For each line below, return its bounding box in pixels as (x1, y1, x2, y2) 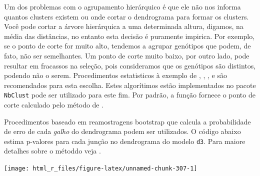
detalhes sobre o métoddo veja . (4, 145, 101, 156)
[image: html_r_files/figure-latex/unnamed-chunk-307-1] (4, 165, 197, 172)
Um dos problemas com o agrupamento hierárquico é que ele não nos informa (4, 1, 241, 11)
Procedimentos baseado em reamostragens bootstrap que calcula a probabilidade (4, 116, 251, 126)
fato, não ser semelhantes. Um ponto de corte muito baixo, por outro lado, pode (4, 50, 249, 60)
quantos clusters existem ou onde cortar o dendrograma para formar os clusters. (4, 11, 249, 21)
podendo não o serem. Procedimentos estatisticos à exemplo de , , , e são (4, 70, 227, 80)
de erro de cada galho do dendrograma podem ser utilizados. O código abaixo (4, 126, 241, 136)
